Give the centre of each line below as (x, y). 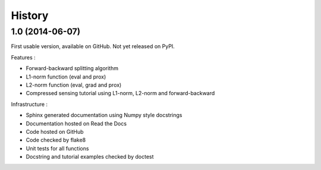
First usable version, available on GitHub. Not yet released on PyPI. (93, 46)
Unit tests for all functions (57, 148)
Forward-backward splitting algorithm (72, 68)
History (30, 15)
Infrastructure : (29, 104)
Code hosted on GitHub (55, 131)
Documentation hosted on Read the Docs (76, 123)
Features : (23, 57)
